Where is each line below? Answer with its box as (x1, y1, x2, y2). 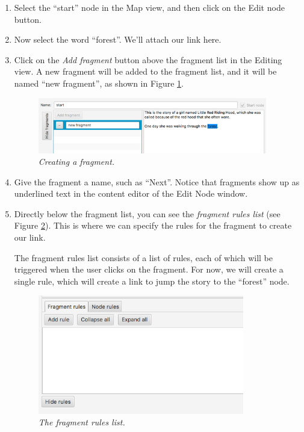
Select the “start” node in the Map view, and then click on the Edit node (14, 1, 285, 13)
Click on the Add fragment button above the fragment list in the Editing (14, 53, 282, 66)
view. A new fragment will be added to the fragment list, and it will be (14, 65, 277, 78)
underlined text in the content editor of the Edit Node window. (14, 187, 248, 200)
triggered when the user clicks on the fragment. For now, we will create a (14, 263, 284, 276)
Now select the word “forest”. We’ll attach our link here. (14, 33, 222, 46)
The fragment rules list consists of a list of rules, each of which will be (14, 251, 273, 264)
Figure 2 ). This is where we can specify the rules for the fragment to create (14, 219, 292, 232)
